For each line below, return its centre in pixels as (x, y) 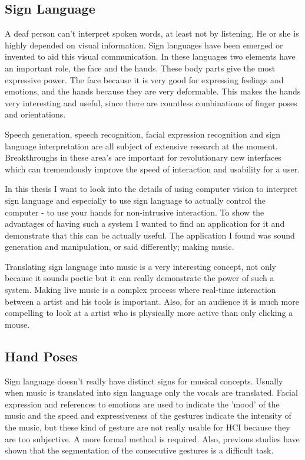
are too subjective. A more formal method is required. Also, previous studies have (152, 438)
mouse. (17, 324)
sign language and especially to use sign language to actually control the (135, 200)
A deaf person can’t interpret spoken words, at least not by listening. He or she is (152, 33)
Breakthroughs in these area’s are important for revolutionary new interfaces (143, 157)
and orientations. (35, 114)
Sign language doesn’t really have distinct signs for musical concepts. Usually (144, 381)
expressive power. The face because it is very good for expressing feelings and (144, 79)
